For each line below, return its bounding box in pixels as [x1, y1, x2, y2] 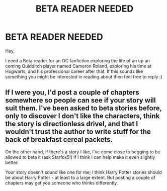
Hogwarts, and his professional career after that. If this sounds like [5, 68, 143, 74]
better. [5, 159, 19, 165]
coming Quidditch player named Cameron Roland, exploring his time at [5, 63, 152, 69]
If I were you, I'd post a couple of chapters [5, 88, 139, 97]
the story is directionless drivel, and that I [5, 120, 138, 128]
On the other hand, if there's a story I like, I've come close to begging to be [5, 149, 160, 155]
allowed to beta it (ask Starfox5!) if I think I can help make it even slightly [5, 154, 155, 160]
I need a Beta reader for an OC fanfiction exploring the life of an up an [5, 57, 150, 63]
